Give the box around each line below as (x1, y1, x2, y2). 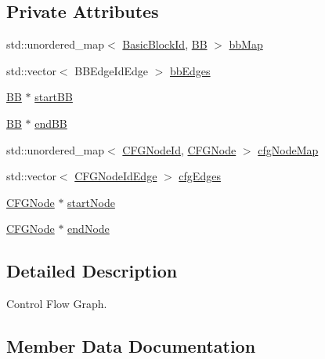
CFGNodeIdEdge (74, 168, 157, 184)
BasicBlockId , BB (122, 36, 208, 53)
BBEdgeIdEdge (74, 62, 148, 78)
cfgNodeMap (258, 141, 319, 158)
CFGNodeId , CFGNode (122, 141, 237, 158)
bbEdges (169, 62, 211, 78)
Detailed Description (6, 259, 178, 283)
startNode (67, 194, 115, 210)
